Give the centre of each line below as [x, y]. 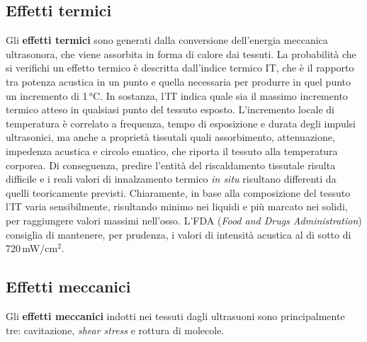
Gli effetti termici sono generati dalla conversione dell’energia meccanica [167, 40]
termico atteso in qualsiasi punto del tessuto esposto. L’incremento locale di [170, 109]
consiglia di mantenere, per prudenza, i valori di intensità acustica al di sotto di [179, 234]
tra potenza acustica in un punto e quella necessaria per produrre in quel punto [179, 81]
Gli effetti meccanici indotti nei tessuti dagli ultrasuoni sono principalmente [175, 315]
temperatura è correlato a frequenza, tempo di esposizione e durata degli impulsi [181, 123]
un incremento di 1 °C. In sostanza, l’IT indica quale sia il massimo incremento [177, 95]
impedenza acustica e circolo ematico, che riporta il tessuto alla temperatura [172, 150]
